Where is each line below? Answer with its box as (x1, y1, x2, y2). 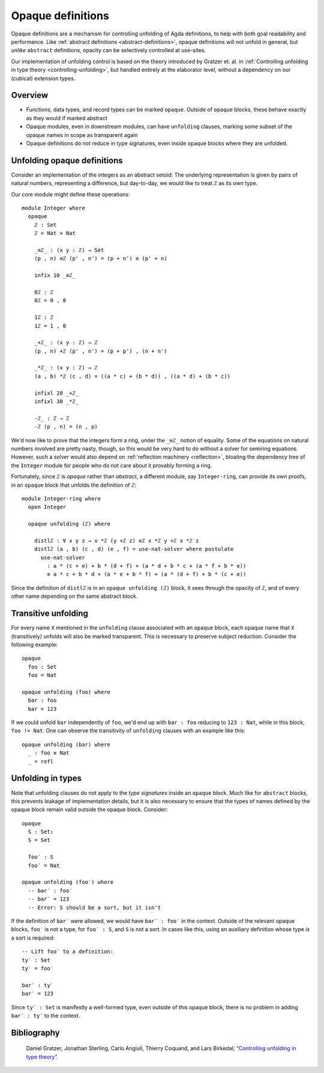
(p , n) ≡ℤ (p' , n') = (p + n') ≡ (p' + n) (34, 255, 167, 262)
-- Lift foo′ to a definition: (22, 948, 114, 955)
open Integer (28, 503, 67, 511)
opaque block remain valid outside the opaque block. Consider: (11, 806, 168, 813)
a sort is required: (11, 934, 55, 941)
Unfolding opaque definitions (11, 155, 123, 165)
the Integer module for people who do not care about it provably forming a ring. (11, 461, 212, 469)
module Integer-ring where (22, 495, 101, 502)
